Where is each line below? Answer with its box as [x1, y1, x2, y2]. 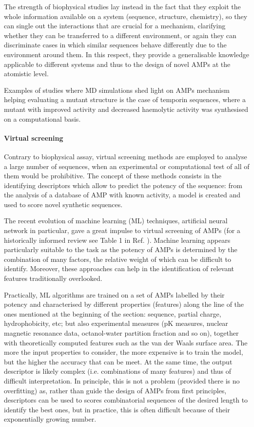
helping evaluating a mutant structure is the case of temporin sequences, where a [4, 94, 246, 105]
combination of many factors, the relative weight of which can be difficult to [4, 254, 232, 264]
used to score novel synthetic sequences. [4, 199, 123, 209]
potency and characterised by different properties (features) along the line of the [4, 299, 244, 309]
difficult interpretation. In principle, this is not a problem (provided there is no [4, 375, 240, 385]
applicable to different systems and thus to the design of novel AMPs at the [4, 59, 231, 69]
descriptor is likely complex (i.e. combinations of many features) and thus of [4, 366, 232, 376]
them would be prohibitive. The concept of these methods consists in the [4, 171, 222, 181]
